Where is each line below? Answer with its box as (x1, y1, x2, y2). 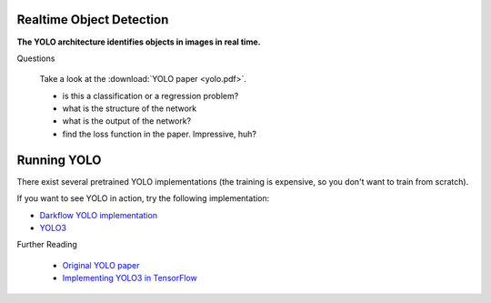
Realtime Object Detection (16, 12, 169, 27)
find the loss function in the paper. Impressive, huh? (62, 128, 257, 139)
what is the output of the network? (62, 116, 192, 126)
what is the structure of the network (62, 103, 197, 114)
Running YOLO (16, 152, 102, 167)
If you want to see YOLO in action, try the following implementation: (16, 193, 270, 204)
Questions (16, 53, 55, 64)
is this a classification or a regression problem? (62, 90, 239, 101)
